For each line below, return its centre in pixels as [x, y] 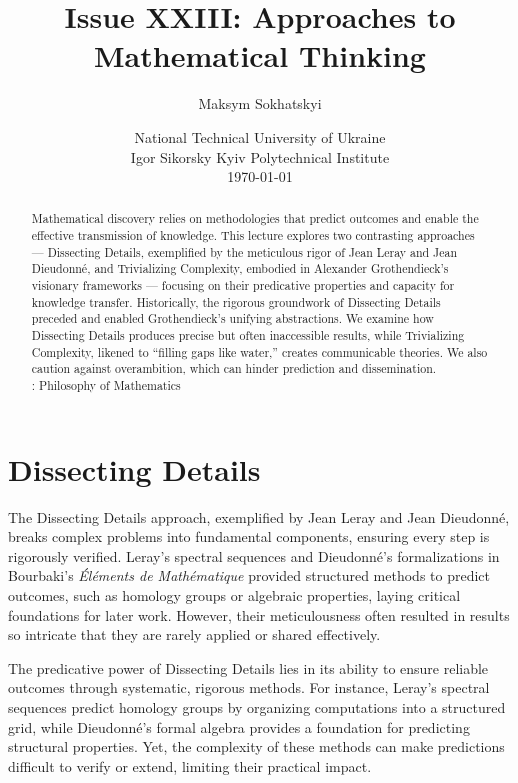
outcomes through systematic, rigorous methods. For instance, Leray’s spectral [249, 687]
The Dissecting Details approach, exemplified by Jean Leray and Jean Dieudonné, [259, 516]
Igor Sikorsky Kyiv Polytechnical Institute [260, 156]
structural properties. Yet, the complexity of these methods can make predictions [256, 746]
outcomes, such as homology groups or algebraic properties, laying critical [234, 595]
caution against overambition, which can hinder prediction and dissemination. [234, 368]
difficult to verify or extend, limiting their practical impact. [190, 765]
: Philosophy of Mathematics [106, 385]
